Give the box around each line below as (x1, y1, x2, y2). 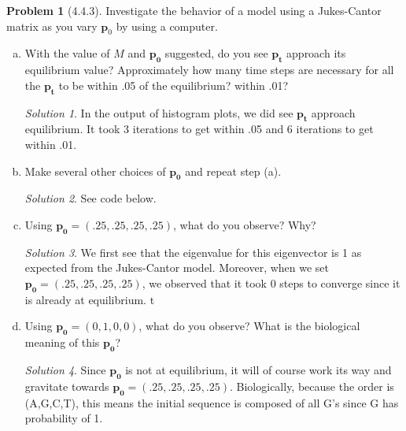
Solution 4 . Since (24, 361, 106, 377)
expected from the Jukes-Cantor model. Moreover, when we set (24, 259, 330, 276)
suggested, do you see (164, 45, 268, 61)
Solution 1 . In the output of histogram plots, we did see (24, 104, 293, 121)
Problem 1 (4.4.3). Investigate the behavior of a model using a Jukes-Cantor (6, 2, 382, 18)
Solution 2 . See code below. (24, 190, 157, 206)
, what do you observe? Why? (172, 216, 316, 232)
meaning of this (24, 334, 100, 351)
